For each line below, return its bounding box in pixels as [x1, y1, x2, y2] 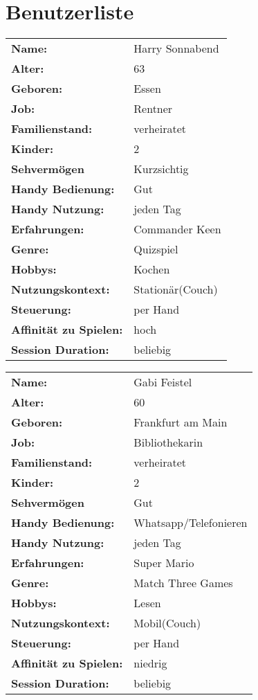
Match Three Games [133, 575, 233, 591]
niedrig [133, 655, 167, 672]
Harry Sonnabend [133, 40, 219, 57]
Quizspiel [133, 241, 178, 258]
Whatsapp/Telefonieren [133, 514, 248, 531]
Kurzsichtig [133, 161, 189, 177]
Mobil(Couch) [133, 615, 201, 631]
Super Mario [133, 555, 194, 571]
